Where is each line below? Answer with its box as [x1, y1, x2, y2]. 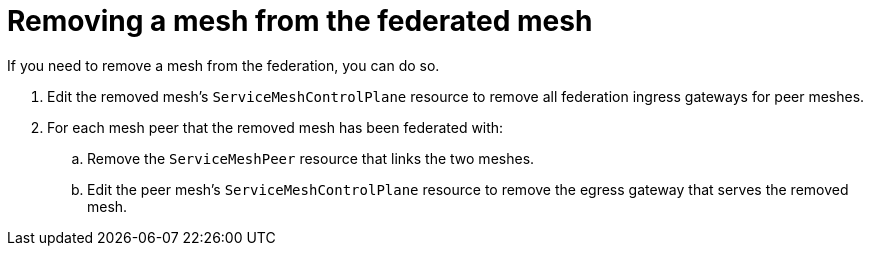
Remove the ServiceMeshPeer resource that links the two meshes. [87, 149, 535, 167]
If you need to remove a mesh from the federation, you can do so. [7, 56, 440, 74]
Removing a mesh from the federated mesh [7, 4, 593, 38]
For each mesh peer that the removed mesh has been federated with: [47, 118, 504, 136]
